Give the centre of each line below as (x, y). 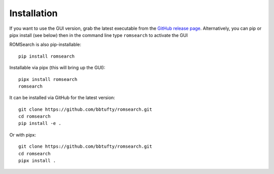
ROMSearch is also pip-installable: (45, 45)
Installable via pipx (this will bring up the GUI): (57, 68)
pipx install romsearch (48, 79)
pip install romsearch (47, 56)
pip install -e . (40, 123)
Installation (33, 13)
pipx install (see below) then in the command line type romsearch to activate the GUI (98, 35)
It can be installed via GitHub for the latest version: (62, 98)
